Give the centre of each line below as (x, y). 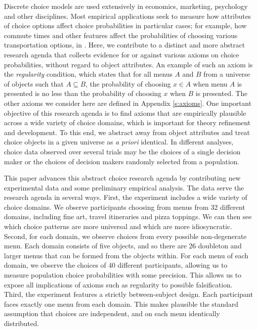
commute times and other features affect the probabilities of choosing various (121, 35)
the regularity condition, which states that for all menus (88, 74)
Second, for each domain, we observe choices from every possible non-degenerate (125, 236)
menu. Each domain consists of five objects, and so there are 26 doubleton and (123, 246)
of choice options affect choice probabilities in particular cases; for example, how (125, 25)
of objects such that (34, 83)
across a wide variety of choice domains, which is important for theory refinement (127, 122)
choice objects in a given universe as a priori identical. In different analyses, (119, 142)
